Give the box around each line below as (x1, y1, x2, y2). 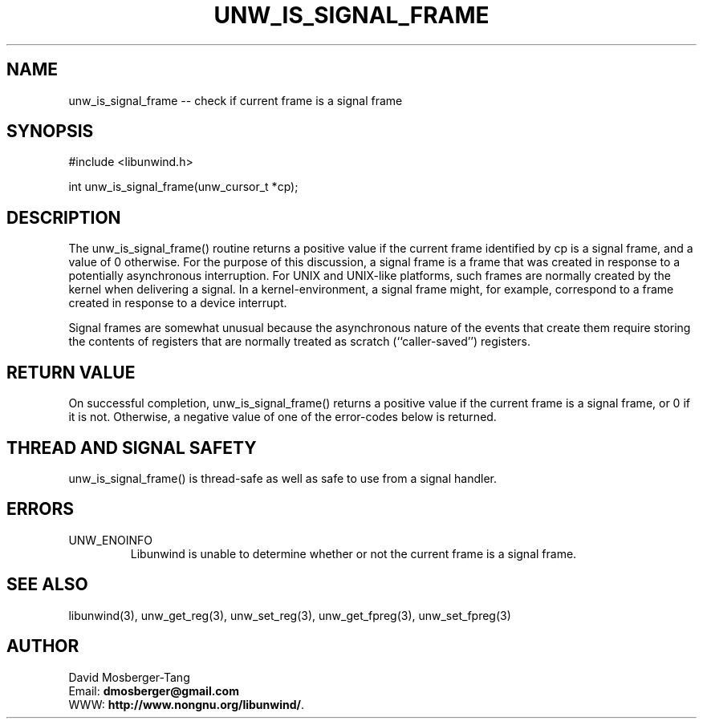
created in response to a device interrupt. (68, 296, 287, 310)
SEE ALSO (6, 574, 88, 595)
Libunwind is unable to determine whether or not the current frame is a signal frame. (130, 546, 577, 561)
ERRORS (6, 499, 75, 520)
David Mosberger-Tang (68, 670, 190, 684)
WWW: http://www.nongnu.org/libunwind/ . (68, 697, 305, 711)
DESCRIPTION (6, 207, 121, 228)
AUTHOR (6, 636, 79, 657)
